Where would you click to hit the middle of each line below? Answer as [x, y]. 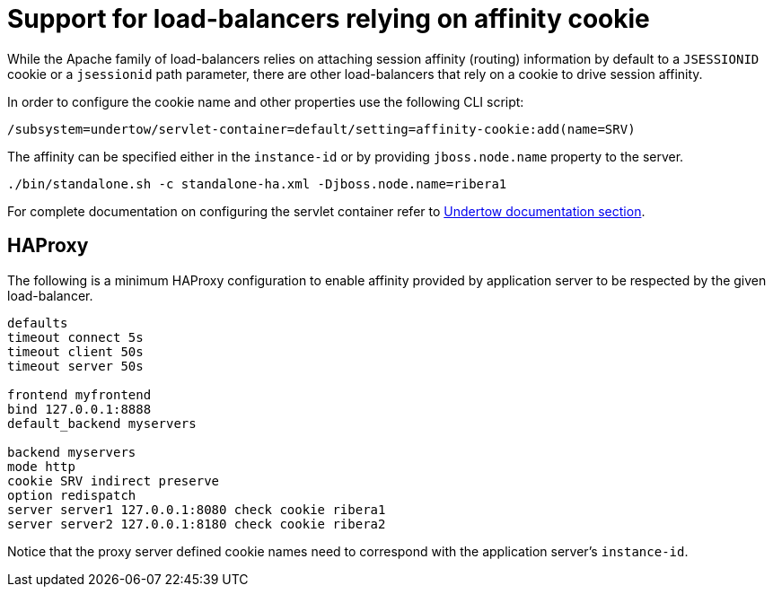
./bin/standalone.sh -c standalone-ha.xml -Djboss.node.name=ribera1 [257, 183]
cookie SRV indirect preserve [114, 480]
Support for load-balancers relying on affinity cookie [329, 19]
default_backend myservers [102, 423]
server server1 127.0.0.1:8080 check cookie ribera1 [197, 509]
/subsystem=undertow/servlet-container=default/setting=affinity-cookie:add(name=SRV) [321, 129]
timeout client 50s [75, 351]
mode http [41, 466]
